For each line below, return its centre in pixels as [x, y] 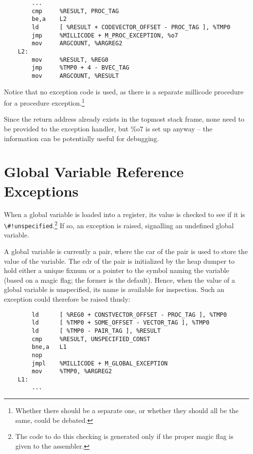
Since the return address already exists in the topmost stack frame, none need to [124, 119]
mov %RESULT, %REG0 [70, 60]
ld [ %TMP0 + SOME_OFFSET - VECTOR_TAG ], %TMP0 [121, 323]
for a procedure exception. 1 [44, 102]
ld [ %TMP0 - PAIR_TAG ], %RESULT [96, 331]
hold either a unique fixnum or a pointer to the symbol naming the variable [117, 270]
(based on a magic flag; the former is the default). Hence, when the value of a [120, 280]
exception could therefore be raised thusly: [67, 299]
